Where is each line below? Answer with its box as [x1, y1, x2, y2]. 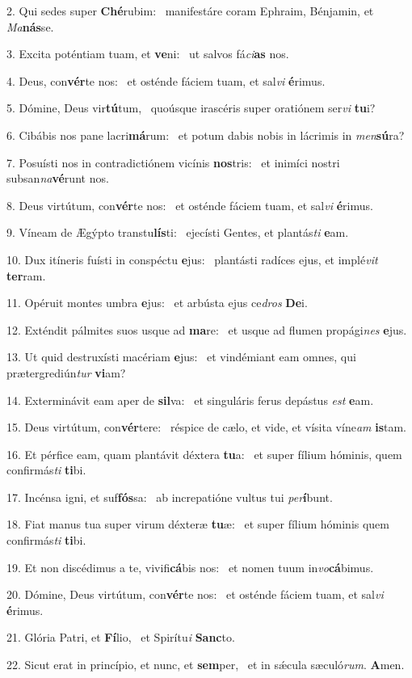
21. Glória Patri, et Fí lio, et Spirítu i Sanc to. [6, 629, 235, 646]
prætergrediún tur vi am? [6, 364, 126, 381]
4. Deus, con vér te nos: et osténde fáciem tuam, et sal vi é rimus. [6, 72, 326, 89]
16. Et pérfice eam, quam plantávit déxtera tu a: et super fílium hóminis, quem [6, 445, 402, 462]
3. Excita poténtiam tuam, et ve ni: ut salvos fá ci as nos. [6, 45, 289, 62]
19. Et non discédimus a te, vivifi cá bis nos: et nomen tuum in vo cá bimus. [6, 558, 374, 575]
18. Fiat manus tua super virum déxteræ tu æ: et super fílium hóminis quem [6, 516, 390, 533]
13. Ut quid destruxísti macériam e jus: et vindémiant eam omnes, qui [6, 348, 356, 365]
